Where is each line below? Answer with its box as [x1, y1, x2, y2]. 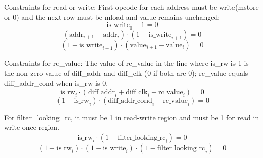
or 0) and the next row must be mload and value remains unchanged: [4, 11, 220, 22]
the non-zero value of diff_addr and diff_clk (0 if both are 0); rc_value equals [4, 67, 248, 78]
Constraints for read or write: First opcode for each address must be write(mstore [4, 2, 259, 12]
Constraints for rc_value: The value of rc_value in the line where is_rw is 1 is [4, 57, 249, 68]
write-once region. [4, 122, 60, 133]
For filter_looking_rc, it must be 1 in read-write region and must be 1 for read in [4, 112, 259, 122]
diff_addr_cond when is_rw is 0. [4, 77, 108, 88]
